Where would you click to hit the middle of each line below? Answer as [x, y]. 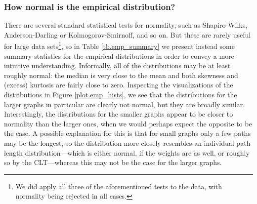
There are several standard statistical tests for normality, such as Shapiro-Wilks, [126, 25]
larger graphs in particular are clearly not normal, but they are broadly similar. [125, 104]
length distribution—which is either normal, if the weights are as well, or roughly [127, 152]
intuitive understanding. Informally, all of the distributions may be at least [117, 65]
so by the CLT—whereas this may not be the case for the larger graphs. [113, 162]
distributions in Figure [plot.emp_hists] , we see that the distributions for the [121, 95]
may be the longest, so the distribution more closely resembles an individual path [127, 143]
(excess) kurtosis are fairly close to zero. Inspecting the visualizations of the [119, 85]
